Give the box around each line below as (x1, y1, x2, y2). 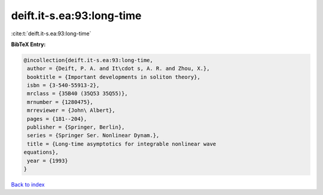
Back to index (11, 181, 45, 188)
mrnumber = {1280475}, (27, 99, 94, 105)
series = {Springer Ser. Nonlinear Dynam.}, (27, 132, 160, 139)
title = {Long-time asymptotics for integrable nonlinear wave (27, 141, 217, 147)
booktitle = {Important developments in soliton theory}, (27, 74, 200, 80)
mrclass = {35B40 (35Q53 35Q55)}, (27, 90, 128, 97)
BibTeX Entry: (11, 41, 46, 48)
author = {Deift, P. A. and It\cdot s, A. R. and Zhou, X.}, (27, 65, 210, 72)
